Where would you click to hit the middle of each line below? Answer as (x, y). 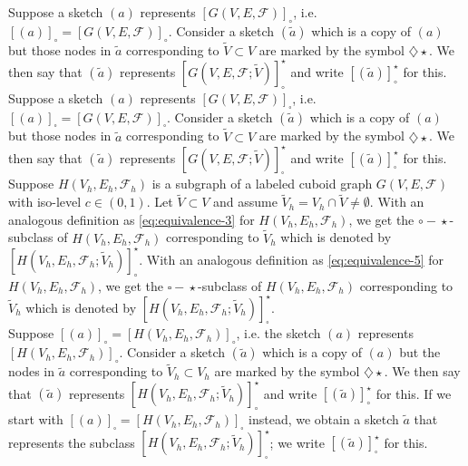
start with (36, 419)
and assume (245, 202)
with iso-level (45, 202)
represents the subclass (72, 442)
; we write (297, 442)
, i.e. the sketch (278, 333)
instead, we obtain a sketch (324, 419)
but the (420, 352)
